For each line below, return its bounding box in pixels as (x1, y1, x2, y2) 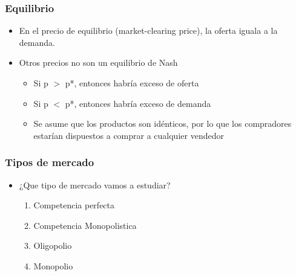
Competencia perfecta (33, 199, 115, 211)
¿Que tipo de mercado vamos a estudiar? (19, 178, 171, 191)
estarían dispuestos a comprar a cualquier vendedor (33, 129, 224, 141)
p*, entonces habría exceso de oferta (65, 77, 199, 89)
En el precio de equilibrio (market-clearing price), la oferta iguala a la (19, 24, 278, 37)
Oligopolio (33, 239, 72, 252)
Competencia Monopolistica (33, 219, 137, 231)
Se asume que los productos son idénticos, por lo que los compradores (33, 117, 292, 130)
